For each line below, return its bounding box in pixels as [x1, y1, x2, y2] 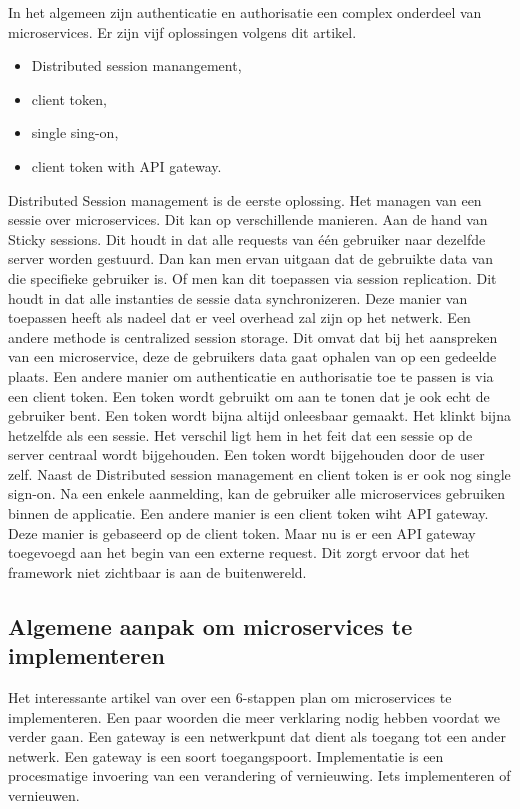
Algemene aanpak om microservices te [8, 610, 413, 641]
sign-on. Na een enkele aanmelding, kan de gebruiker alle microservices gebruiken [8, 483, 506, 504]
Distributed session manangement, [31, 55, 242, 76]
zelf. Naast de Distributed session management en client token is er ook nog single [8, 463, 511, 484]
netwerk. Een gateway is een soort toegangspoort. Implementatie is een [8, 745, 444, 766]
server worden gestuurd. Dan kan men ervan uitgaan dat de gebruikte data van [8, 248, 494, 269]
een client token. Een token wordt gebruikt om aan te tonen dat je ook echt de [8, 385, 490, 406]
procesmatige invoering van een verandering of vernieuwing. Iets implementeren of [8, 765, 511, 786]
